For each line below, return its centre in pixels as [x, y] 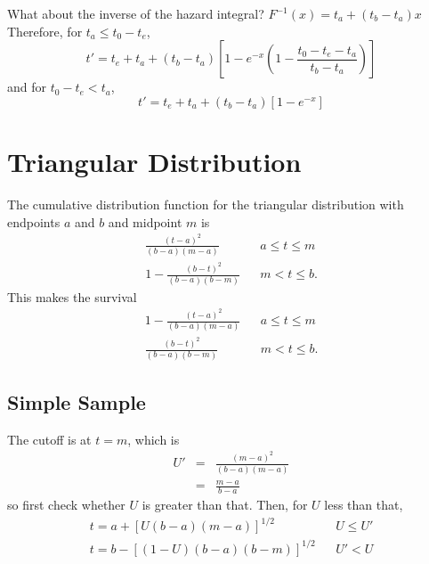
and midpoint [145, 221]
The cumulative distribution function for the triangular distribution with [206, 204]
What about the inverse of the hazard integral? [136, 13]
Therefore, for [45, 31]
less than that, [364, 504]
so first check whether [66, 504]
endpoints [34, 221]
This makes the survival [72, 296]
